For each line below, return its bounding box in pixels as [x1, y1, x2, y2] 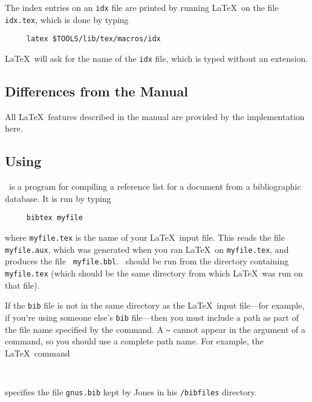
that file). [5, 278, 40, 291]
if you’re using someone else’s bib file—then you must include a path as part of [5, 310, 299, 323]
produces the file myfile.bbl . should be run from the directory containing [5, 255, 289, 267]
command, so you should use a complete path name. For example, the [5, 335, 264, 347]
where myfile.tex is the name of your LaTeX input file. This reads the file [5, 231, 285, 244]
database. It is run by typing [5, 192, 111, 204]
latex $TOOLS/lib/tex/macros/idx [26, 35, 161, 44]
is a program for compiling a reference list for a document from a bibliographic [8, 180, 301, 193]
